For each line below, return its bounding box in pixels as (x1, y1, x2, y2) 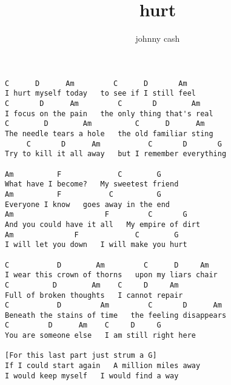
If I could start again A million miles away (5, 361, 201, 370)
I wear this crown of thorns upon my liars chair (5, 271, 218, 280)
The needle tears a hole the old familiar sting (5, 130, 213, 138)
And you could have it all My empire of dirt (5, 220, 201, 229)
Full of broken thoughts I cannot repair (5, 291, 183, 300)
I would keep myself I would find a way (5, 371, 179, 380)
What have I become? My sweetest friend (5, 180, 179, 189)
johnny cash (135, 32, 180, 45)
